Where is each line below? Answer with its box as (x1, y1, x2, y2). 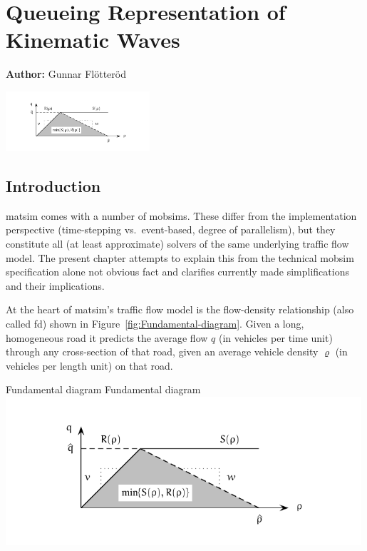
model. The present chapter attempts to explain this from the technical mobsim (6, 250, 354, 265)
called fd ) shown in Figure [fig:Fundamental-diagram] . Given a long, (6, 316, 304, 331)
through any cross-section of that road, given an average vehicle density (6, 344, 319, 359)
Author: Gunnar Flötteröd (6, 66, 126, 81)
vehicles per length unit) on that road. (6, 358, 173, 373)
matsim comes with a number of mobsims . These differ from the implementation (6, 208, 357, 223)
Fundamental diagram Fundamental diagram (6, 382, 201, 397)
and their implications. (6, 278, 105, 293)
